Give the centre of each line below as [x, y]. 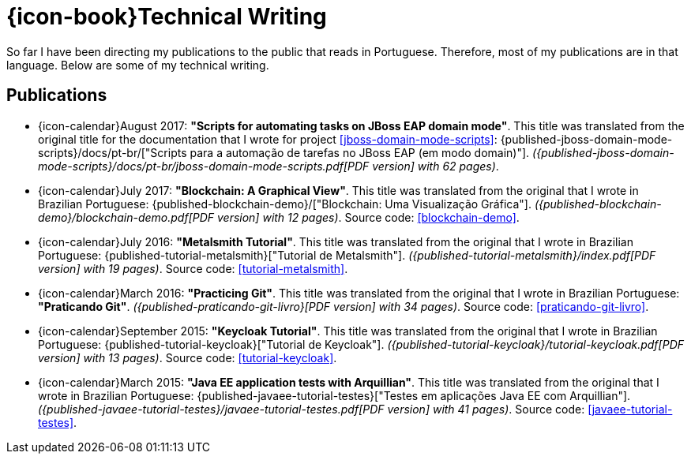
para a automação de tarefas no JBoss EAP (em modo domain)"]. [360, 152]
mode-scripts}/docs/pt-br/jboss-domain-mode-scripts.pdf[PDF [204, 166]
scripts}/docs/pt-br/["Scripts [113, 152]
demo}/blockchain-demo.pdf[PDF [126, 217]
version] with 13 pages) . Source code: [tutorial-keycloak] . [188, 357]
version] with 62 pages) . [436, 166]
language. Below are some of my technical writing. [138, 65]
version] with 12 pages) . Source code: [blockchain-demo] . [368, 217]
